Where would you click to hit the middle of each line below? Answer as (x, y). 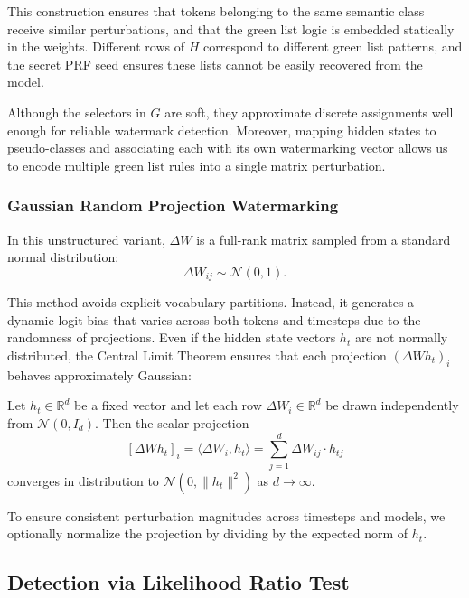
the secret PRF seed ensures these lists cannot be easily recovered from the (215, 64)
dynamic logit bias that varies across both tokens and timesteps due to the (214, 319)
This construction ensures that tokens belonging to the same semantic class (216, 11)
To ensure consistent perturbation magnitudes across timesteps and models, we (226, 515)
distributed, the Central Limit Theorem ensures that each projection (197, 355)
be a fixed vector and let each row (168, 405)
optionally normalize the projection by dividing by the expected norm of (208, 533)
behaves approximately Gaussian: (99, 374)
